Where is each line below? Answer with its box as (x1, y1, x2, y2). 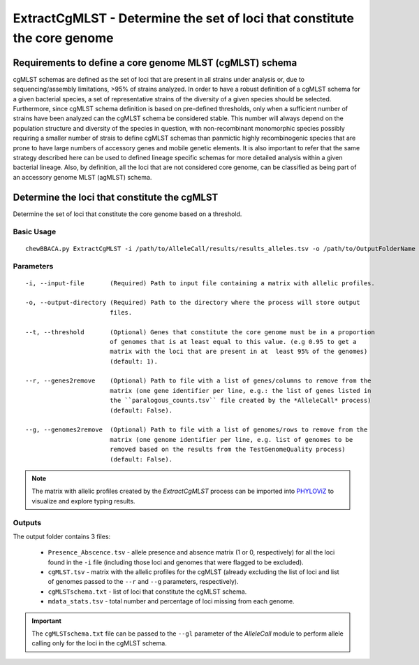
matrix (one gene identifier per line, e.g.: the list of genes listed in (109, 387, 372, 394)
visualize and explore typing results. (31, 496, 135, 505)
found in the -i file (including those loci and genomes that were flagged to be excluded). (47, 558, 304, 566)
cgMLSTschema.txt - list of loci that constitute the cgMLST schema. (47, 587, 247, 596)
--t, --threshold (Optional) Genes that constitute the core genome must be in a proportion (25, 328, 375, 336)
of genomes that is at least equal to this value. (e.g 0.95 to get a (109, 338, 357, 345)
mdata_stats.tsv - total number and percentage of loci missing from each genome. (47, 597, 295, 606)
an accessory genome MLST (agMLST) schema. (13, 173, 152, 181)
